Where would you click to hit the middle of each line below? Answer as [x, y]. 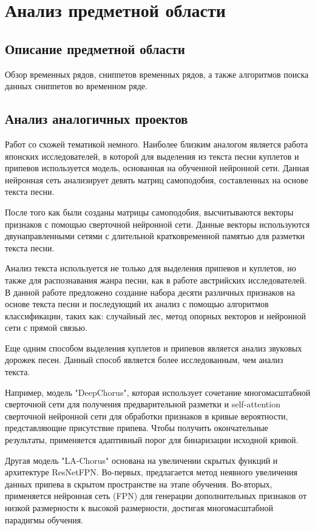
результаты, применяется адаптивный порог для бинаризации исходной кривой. [152, 440]
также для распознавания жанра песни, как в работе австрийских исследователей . [156, 280]
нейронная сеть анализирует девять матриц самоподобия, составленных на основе [157, 179]
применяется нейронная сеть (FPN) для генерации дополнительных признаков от [156, 496]
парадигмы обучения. [44, 519]
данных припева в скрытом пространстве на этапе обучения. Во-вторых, [139, 484]
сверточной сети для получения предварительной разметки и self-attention [143, 404]
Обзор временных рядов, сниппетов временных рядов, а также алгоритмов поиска [157, 74]
